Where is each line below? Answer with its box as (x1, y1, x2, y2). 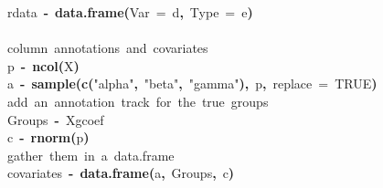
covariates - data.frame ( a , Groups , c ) (7, 163, 235, 183)
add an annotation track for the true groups (7, 91, 269, 110)
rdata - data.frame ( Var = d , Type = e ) (7, 3, 253, 21)
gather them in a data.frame (7, 145, 175, 164)
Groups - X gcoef (7, 110, 104, 129)
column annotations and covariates (7, 38, 208, 57)
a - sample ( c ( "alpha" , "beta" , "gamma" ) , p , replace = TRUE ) (7, 74, 378, 93)
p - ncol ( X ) (7, 56, 80, 75)
